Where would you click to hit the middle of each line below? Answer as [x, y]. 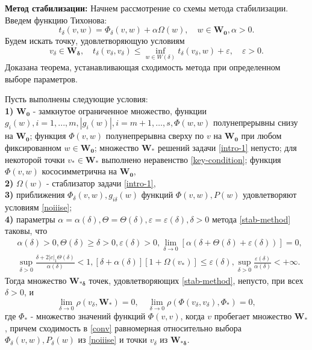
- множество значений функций [88, 316]
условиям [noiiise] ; [39, 207]
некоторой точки [35, 159]
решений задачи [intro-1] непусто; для [227, 147]
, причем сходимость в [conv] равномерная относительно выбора [123, 327]
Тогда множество [36, 280]
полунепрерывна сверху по [155, 136]
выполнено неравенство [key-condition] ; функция [191, 159]
